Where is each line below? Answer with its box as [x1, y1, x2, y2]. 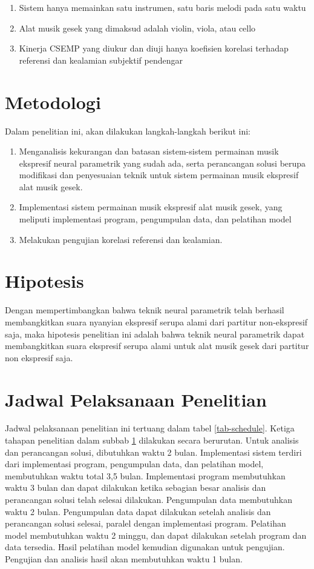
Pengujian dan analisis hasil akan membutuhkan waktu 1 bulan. [5, 553, 243, 565]
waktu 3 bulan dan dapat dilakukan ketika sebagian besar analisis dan [5, 481, 266, 494]
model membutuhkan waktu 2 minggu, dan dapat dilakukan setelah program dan [5, 528, 307, 541]
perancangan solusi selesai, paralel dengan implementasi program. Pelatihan [5, 517, 286, 530]
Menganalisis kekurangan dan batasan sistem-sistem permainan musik [19, 145, 279, 158]
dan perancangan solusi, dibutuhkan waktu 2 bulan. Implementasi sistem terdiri [5, 445, 302, 458]
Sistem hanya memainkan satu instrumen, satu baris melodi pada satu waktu [19, 1, 306, 13]
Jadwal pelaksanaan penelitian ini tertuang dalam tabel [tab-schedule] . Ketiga [5, 422, 295, 434]
